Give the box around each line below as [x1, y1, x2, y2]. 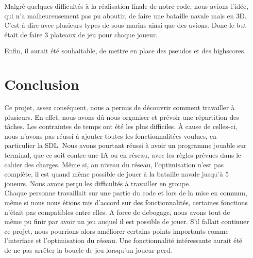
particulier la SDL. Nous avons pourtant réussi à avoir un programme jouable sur [4, 140, 247, 150]
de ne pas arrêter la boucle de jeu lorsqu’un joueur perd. [4, 245, 172, 255]
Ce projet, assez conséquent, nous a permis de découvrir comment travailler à [4, 102, 235, 113]
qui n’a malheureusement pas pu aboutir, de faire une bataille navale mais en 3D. [4, 10, 247, 20]
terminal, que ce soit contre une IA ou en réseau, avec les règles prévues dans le [4, 150, 241, 160]
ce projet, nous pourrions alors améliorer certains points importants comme [4, 226, 229, 236]
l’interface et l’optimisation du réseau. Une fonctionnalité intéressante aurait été [4, 235, 242, 245]
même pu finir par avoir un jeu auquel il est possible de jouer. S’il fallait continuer [4, 216, 249, 226]
